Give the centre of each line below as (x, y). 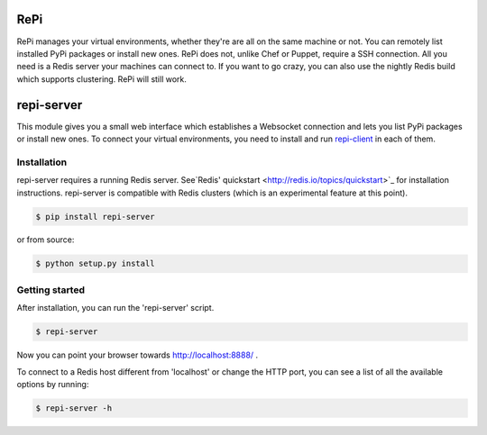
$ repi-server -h (74, 408)
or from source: (46, 240)
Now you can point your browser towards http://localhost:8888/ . (138, 355)
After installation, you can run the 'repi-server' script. (115, 308)
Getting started (51, 290)
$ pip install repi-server (95, 217)
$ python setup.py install (95, 264)
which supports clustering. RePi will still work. (101, 79)
